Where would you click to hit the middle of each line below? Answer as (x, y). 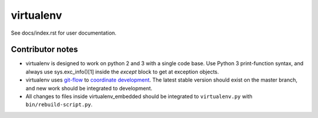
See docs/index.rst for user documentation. (64, 33)
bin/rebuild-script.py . (59, 104)
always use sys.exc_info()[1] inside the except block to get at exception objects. (122, 72)
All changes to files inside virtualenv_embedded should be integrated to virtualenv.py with (139, 96)
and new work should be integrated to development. (89, 88)
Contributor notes (44, 50)
